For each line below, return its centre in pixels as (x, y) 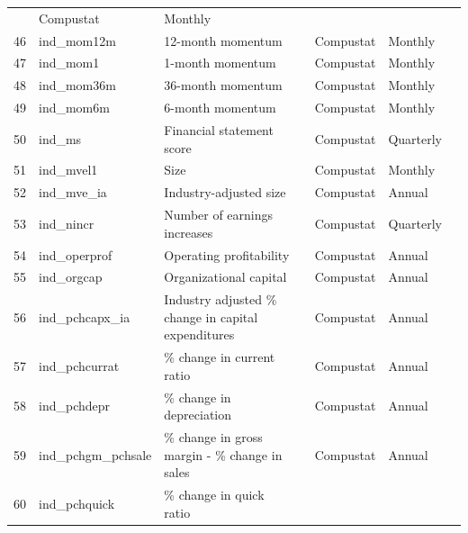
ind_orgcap (71, 277)
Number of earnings (219, 215)
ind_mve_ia (73, 192)
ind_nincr (67, 223)
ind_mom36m (77, 85)
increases (189, 232)
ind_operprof (76, 254)
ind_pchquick (77, 503)
